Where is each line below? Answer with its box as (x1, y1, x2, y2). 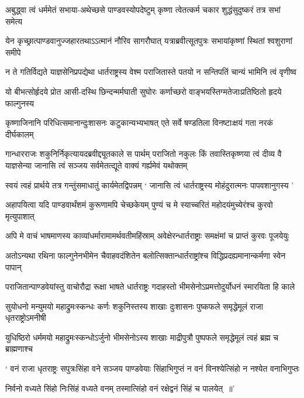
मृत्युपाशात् (5, 210, 34, 222)
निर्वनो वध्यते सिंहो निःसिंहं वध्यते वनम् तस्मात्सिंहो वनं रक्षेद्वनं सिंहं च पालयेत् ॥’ (5, 382, 235, 394)
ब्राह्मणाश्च (5, 342, 33, 355)
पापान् (5, 260, 22, 273)
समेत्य (5, 15, 23, 27)
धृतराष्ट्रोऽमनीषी (5, 311, 46, 324)
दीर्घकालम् (5, 128, 34, 140)
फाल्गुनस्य (5, 97, 34, 109)
